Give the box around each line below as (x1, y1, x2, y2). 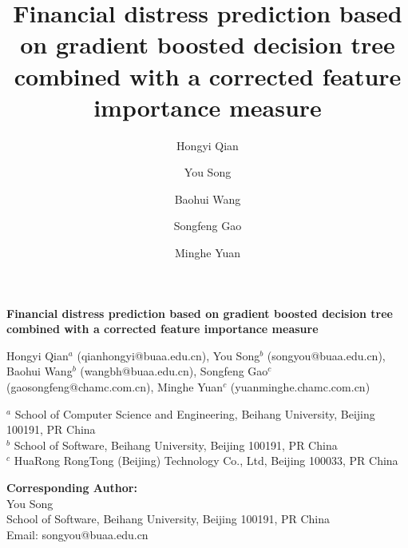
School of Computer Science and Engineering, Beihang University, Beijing (14, 405, 375, 422)
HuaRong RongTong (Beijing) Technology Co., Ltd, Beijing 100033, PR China (14, 452, 398, 469)
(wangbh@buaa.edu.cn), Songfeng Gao (80, 363, 268, 379)
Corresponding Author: (6, 479, 137, 495)
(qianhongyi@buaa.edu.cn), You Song (77, 347, 260, 363)
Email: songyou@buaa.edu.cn (6, 526, 149, 542)
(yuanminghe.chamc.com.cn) (230, 379, 370, 395)
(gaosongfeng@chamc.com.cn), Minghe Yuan (6, 379, 224, 395)
